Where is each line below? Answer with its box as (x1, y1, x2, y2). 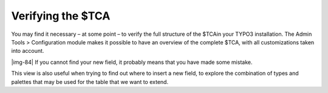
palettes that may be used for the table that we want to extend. (11, 78, 169, 85)
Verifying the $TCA (11, 9, 111, 22)
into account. (11, 47, 44, 55)
